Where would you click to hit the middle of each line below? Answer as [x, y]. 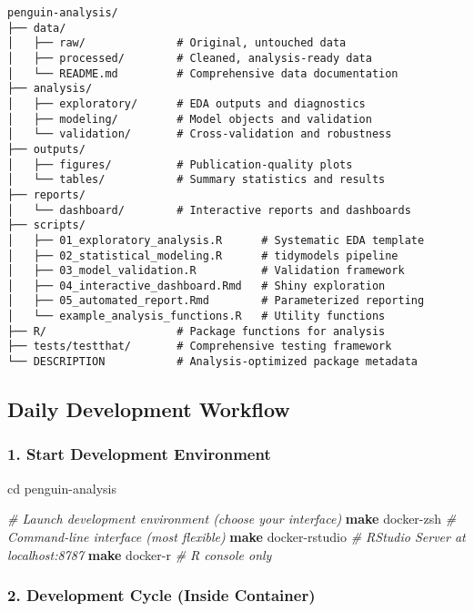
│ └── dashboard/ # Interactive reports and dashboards [209, 210]
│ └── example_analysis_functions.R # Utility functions [197, 316]
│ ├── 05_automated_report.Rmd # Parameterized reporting [216, 301]
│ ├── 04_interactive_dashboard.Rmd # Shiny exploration [197, 286]
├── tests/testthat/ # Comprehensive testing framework [200, 347]
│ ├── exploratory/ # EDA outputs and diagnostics [187, 103]
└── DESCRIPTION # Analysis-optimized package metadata [213, 362]
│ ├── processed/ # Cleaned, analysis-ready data [190, 58]
